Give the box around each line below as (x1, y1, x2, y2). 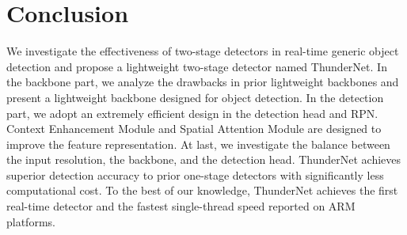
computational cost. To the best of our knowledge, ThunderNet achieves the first (6, 182, 398, 199)
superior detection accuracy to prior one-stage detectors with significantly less (6, 166, 384, 183)
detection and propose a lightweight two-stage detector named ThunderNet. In (6, 58, 387, 74)
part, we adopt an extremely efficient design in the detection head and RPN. (6, 104, 378, 121)
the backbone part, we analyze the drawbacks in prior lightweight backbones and (6, 74, 399, 90)
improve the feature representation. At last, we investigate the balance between (6, 135, 390, 152)
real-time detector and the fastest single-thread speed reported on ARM (6, 198, 356, 214)
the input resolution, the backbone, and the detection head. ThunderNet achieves (6, 151, 401, 168)
